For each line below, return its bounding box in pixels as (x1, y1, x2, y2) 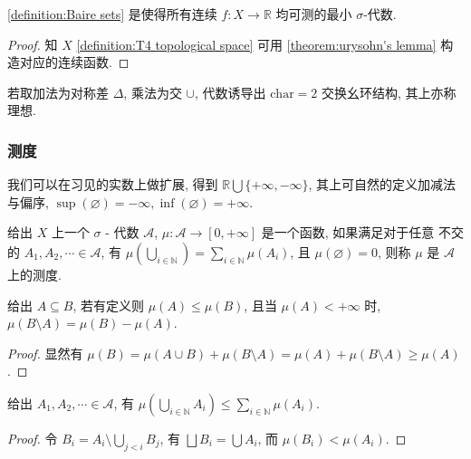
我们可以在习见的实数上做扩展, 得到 (7, 175, 218, 194)
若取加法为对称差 (7, 82, 109, 101)
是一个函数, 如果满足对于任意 (261, 223, 435, 242)
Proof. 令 (7, 428, 58, 447)
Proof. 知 (7, 34, 58, 53)
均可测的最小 (275, 5, 352, 23)
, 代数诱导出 (194, 82, 266, 101)
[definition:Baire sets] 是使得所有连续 (7, 5, 217, 23)
